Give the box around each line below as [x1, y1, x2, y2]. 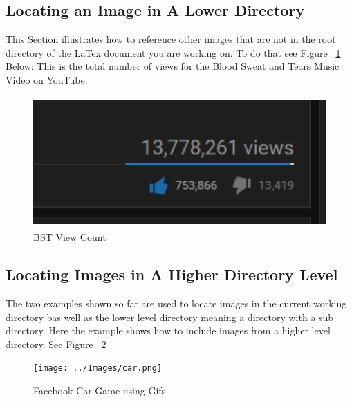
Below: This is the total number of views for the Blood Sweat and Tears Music [6, 59, 340, 73]
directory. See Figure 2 [6, 336, 106, 351]
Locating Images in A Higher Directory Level [6, 264, 338, 285]
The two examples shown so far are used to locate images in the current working [6, 295, 347, 310]
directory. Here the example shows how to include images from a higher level [6, 323, 331, 338]
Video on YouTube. [6, 72, 88, 86]
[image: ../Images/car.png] [33, 363, 163, 374]
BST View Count [33, 230, 106, 244]
